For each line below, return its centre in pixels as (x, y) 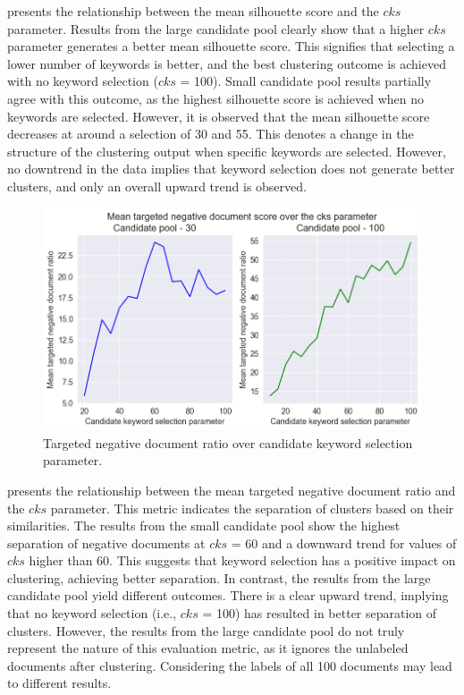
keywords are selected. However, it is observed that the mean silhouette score (219, 116)
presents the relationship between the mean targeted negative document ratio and (232, 490)
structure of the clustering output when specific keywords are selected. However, (227, 151)
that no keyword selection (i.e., (92, 613)
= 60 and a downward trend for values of (344, 542)
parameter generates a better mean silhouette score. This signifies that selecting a (231, 46)
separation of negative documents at (106, 542)
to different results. (59, 683)
